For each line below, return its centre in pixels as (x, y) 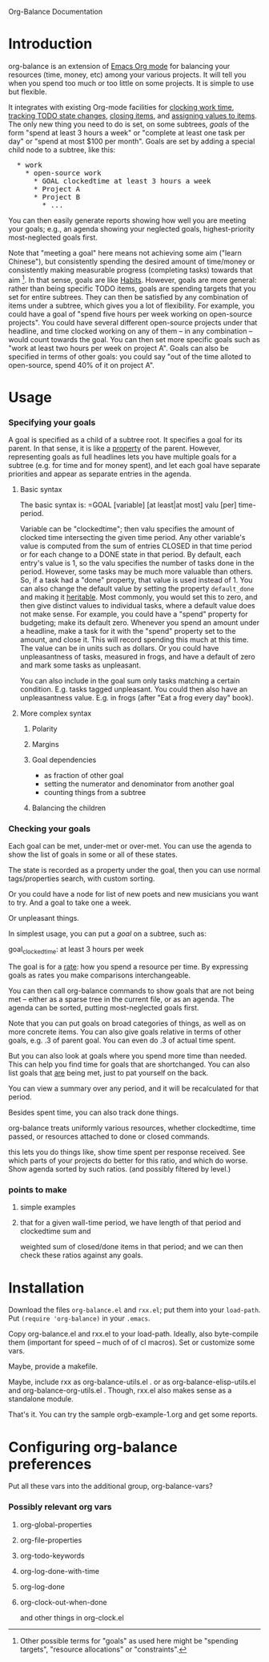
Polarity (44, 729)
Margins (45, 744)
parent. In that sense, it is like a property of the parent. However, (114, 449)
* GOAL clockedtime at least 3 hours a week (122, 181)
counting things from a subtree (95, 793)
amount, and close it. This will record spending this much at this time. (134, 639)
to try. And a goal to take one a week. (70, 903)
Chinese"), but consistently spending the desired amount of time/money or (132, 261)
